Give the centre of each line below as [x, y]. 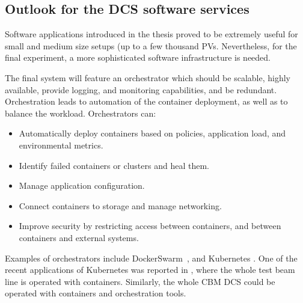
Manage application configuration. [82, 185]
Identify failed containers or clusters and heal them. [114, 165]
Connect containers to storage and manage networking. [120, 205]
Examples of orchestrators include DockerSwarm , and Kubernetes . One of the [151, 258]
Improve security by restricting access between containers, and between [150, 226]
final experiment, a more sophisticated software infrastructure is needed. [138, 57]
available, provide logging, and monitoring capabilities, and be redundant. [141, 89]
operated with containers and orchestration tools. [96, 293]
